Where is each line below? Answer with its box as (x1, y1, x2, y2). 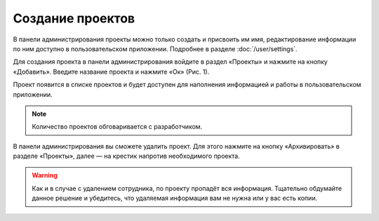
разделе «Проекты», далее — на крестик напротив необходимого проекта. (13, 152, 240, 161)
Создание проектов (13, 11, 135, 26)
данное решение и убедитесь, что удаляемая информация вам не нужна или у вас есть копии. (32, 194, 318, 203)
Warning (32, 171, 58, 180)
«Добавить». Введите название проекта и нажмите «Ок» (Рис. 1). (13, 67, 210, 76)
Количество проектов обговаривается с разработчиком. (32, 123, 203, 131)
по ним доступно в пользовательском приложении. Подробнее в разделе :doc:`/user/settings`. (13, 44, 298, 53)
